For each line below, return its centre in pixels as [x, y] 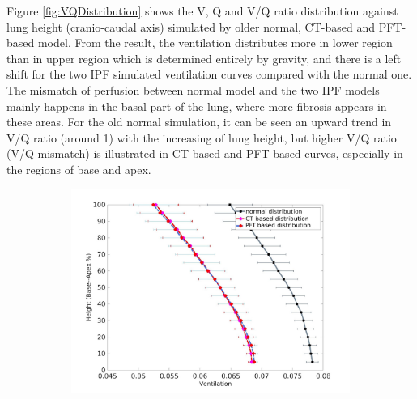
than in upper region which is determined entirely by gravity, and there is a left [204, 58]
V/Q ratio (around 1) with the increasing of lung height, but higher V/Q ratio [202, 137]
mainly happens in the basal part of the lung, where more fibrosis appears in [197, 106]
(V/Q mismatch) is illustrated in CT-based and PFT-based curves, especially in [205, 153]
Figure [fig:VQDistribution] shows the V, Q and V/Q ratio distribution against [202, 11]
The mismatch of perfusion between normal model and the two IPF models [193, 89]
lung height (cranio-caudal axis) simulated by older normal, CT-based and [191, 26]
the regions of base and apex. [79, 169]
